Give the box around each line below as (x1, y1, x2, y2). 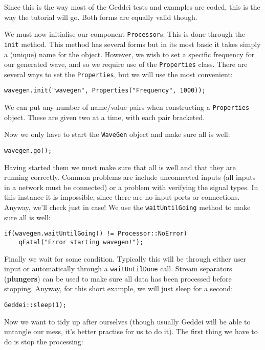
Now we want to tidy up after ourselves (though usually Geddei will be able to (4, 316, 251, 326)
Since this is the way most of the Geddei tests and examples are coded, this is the (4, 2, 260, 12)
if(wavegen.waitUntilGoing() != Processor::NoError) (4, 230, 187, 238)
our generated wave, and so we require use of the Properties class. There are (4, 59, 248, 69)
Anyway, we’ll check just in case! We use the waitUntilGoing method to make (4, 202, 251, 212)
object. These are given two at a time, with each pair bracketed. (4, 111, 205, 122)
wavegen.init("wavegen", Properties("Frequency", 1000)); (4, 87, 206, 95)
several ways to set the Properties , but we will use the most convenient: (4, 68, 233, 79)
